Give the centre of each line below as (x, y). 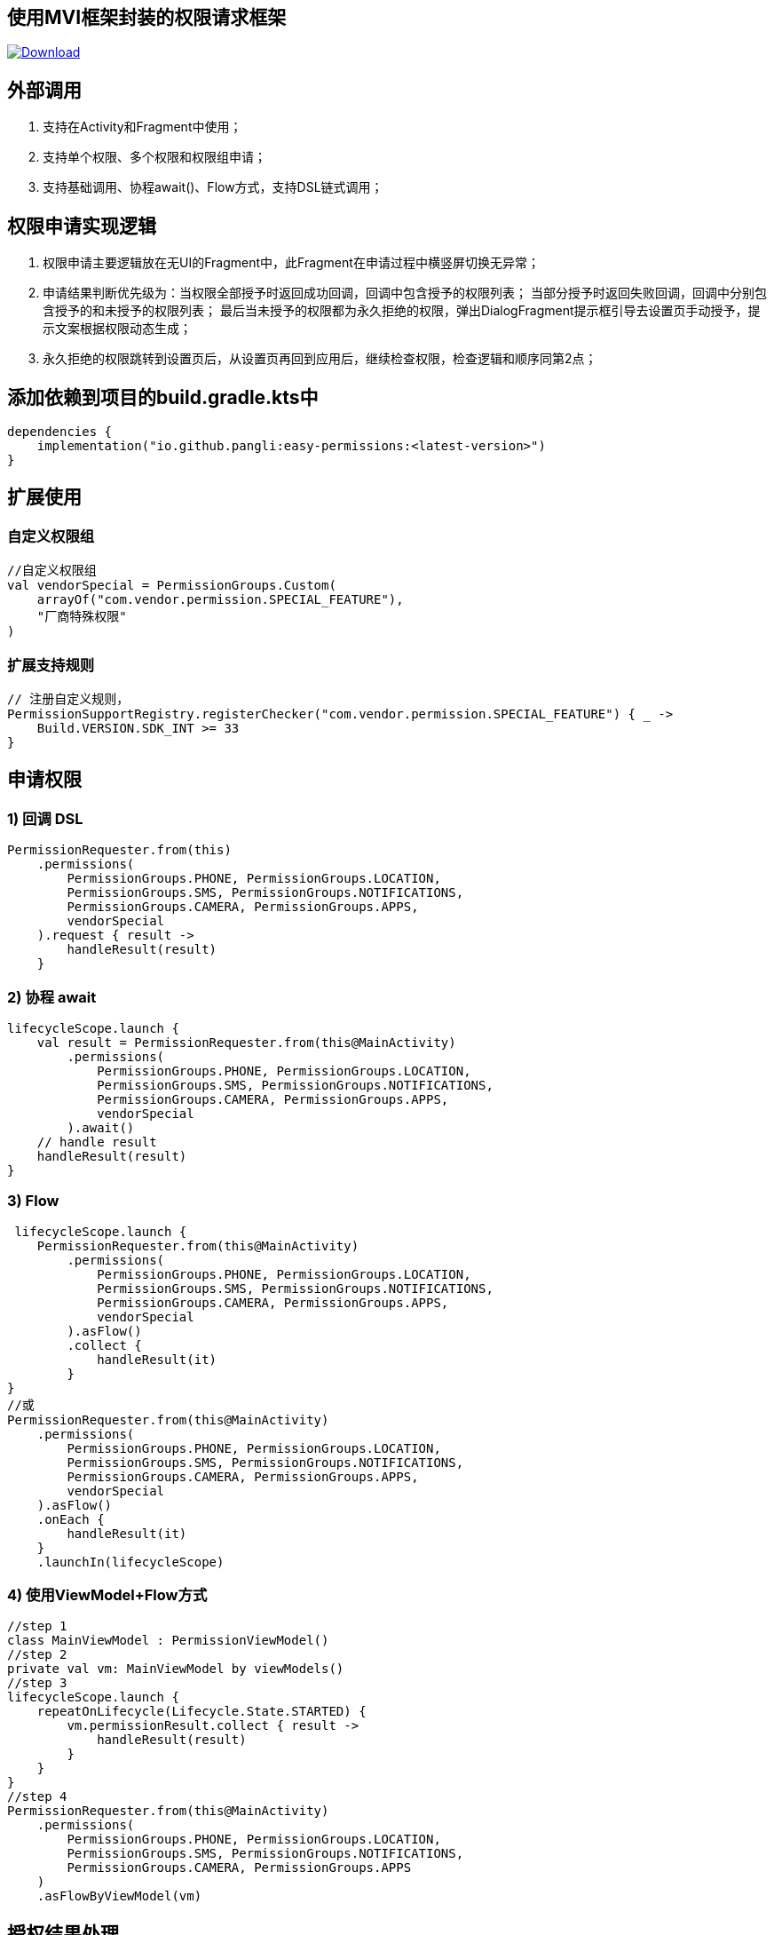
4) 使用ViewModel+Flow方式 (107, 1595)
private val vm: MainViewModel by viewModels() (176, 1669)
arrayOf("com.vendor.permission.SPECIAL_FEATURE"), (220, 600)
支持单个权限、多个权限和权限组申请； (154, 157)
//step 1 (37, 1626)
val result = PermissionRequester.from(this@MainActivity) (246, 1042)
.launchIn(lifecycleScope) (130, 1562)
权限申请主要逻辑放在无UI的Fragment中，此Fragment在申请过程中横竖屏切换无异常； (291, 263)
